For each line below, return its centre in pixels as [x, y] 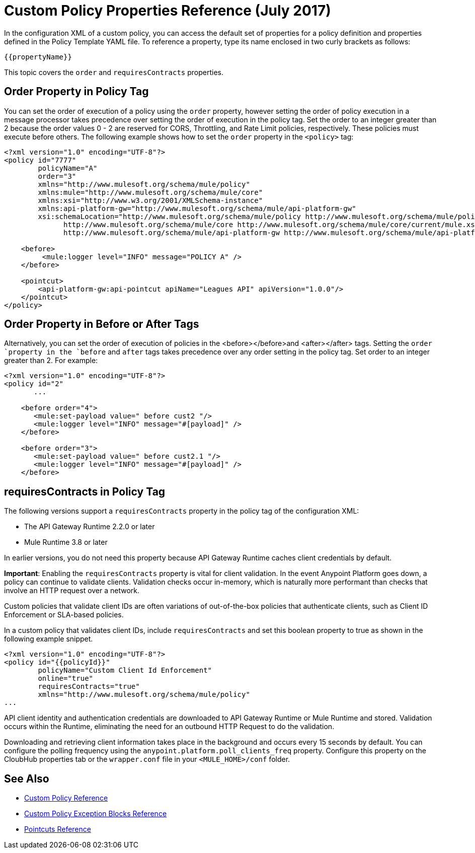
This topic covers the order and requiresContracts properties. [114, 72]
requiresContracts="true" [89, 687]
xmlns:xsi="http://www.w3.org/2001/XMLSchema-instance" [150, 200]
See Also [27, 778]
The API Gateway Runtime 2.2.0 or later [90, 527]
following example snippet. [49, 639]
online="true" [66, 679]
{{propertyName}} [38, 57]
